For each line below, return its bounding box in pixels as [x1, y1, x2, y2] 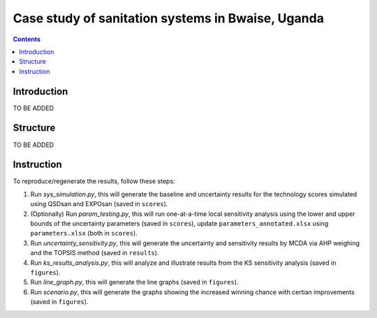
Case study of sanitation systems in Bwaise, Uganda [13, 10, 325, 26]
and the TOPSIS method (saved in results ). [30, 249, 159, 257]
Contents [13, 35, 41, 43]
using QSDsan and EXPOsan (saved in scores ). [30, 200, 168, 208]
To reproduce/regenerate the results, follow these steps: [13, 177, 175, 185]
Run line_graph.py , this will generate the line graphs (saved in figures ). [30, 278, 239, 287]
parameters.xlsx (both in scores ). [30, 229, 138, 238]
